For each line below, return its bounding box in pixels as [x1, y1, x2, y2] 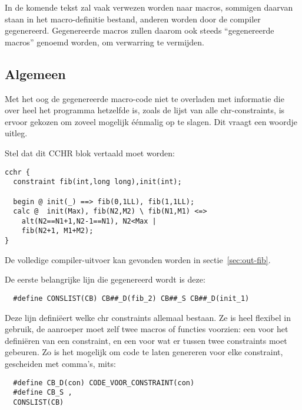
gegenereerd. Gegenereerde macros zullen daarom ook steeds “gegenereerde [5, 24, 274, 37]
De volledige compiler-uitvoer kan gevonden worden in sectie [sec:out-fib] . [5, 253, 271, 265]
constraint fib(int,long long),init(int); [13, 178, 182, 186]
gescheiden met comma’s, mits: [5, 357, 116, 370]
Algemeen [5, 64, 66, 83]
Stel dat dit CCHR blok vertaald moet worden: [5, 146, 175, 159]
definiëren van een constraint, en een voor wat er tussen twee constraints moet [5, 334, 287, 346]
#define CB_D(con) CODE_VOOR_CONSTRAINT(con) [13, 378, 195, 387]
